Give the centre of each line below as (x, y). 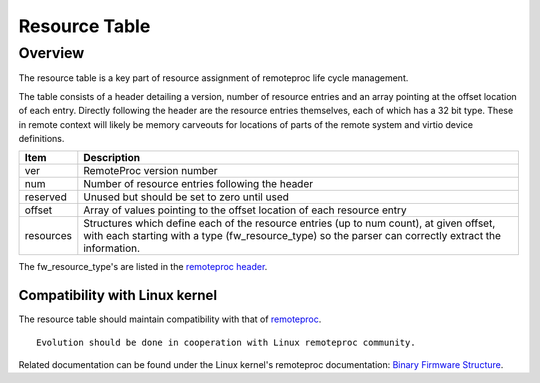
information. (111, 248)
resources (48, 236)
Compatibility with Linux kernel (118, 295)
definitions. (41, 138)
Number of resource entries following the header (198, 184)
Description (111, 158)
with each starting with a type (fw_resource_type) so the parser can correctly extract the (292, 236)
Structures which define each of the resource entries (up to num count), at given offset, (289, 223)
